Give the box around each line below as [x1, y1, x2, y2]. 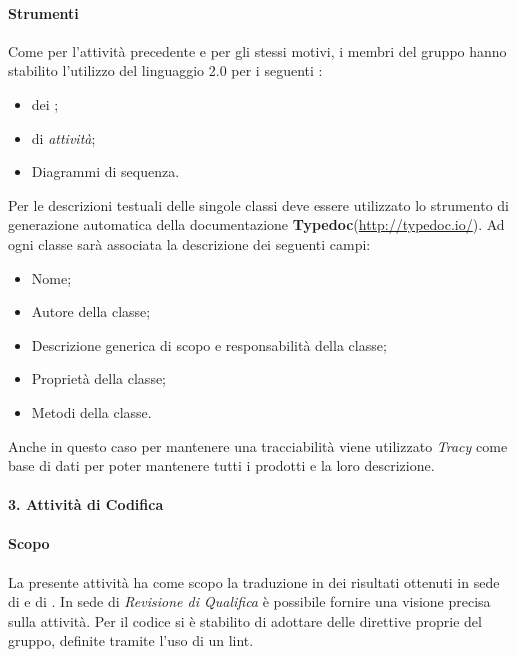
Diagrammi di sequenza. [31, 161, 180, 182]
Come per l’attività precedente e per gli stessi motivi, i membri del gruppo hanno [8, 40, 507, 61]
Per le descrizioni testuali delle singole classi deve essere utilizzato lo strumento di [8, 194, 510, 215]
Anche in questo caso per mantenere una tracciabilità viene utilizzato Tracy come [8, 435, 508, 456]
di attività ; [31, 127, 96, 148]
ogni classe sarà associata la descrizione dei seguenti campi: [8, 233, 371, 254]
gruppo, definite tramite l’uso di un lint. [8, 630, 254, 651]
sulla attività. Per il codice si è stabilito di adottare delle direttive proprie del [8, 610, 482, 631]
